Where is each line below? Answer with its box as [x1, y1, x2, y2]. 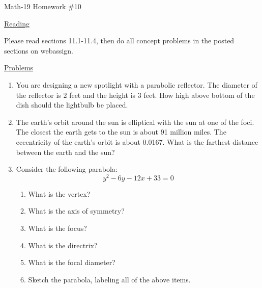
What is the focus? [28, 222, 87, 233]
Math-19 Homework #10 [4, 1, 81, 11]
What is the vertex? [28, 188, 91, 199]
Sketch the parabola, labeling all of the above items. [28, 274, 191, 284]
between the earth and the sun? [16, 146, 115, 157]
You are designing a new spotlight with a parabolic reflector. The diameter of [16, 79, 257, 90]
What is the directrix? [28, 240, 98, 250]
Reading [4, 18, 30, 29]
